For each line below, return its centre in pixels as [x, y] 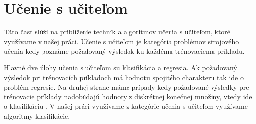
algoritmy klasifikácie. [37, 115]
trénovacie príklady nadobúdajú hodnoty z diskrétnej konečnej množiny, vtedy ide [128, 96]
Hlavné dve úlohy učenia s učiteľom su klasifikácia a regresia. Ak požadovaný [121, 67]
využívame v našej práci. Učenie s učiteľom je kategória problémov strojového [122, 41]
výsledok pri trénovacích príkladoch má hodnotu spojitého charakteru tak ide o [124, 77]
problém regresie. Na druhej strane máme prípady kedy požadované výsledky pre [127, 87]
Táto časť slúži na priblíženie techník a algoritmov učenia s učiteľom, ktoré [117, 32]
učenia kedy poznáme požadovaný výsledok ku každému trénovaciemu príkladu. [124, 51]
